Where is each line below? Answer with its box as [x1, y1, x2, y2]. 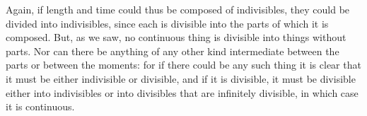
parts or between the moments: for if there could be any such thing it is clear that [6, 57, 361, 72]
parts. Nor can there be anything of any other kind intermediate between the [6, 43, 339, 58]
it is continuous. [6, 99, 75, 114]
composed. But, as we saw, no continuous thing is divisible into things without [6, 30, 346, 45]
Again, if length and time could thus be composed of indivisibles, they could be [6, 2, 350, 16]
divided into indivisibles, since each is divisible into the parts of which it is [6, 16, 329, 30]
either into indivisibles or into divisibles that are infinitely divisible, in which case [6, 85, 359, 100]
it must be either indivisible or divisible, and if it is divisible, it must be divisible [6, 71, 356, 86]
